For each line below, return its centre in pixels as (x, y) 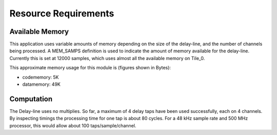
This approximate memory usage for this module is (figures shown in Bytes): (90, 68)
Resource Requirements (62, 13)
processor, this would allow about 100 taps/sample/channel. (73, 125)
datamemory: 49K (42, 84)
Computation (31, 99)
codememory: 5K (41, 77)
